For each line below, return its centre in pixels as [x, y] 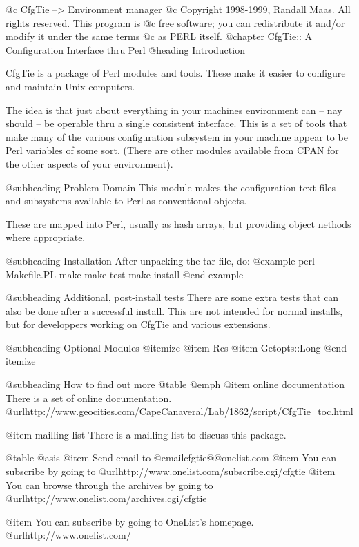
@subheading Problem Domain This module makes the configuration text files [171, 187]
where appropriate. [46, 237]
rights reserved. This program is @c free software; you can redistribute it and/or [175, 22]
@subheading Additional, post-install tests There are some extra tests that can [172, 297]
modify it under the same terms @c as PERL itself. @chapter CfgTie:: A [159, 36]
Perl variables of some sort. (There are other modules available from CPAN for [172, 150]
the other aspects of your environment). [89, 163]
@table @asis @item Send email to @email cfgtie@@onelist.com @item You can [171, 458]
